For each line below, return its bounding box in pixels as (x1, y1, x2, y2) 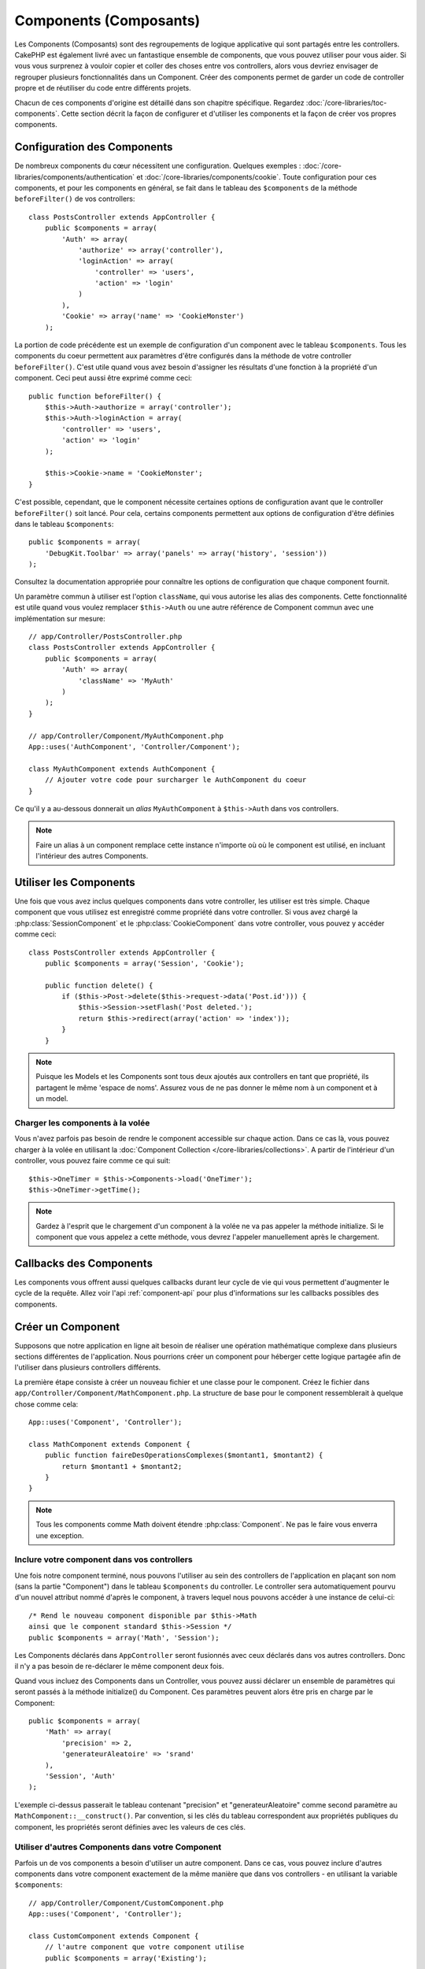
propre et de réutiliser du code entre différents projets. (14, 83, 192, 93)
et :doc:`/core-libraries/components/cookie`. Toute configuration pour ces (136, 172, 377, 181)
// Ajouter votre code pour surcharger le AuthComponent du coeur (44, 776, 307, 784)
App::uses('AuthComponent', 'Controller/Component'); (28, 742, 240, 751)
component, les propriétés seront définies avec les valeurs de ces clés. (14, 1822, 246, 1831)
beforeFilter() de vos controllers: (14, 194, 135, 204)
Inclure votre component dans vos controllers (14, 1554, 193, 1565)
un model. (35, 1094, 68, 1103)
